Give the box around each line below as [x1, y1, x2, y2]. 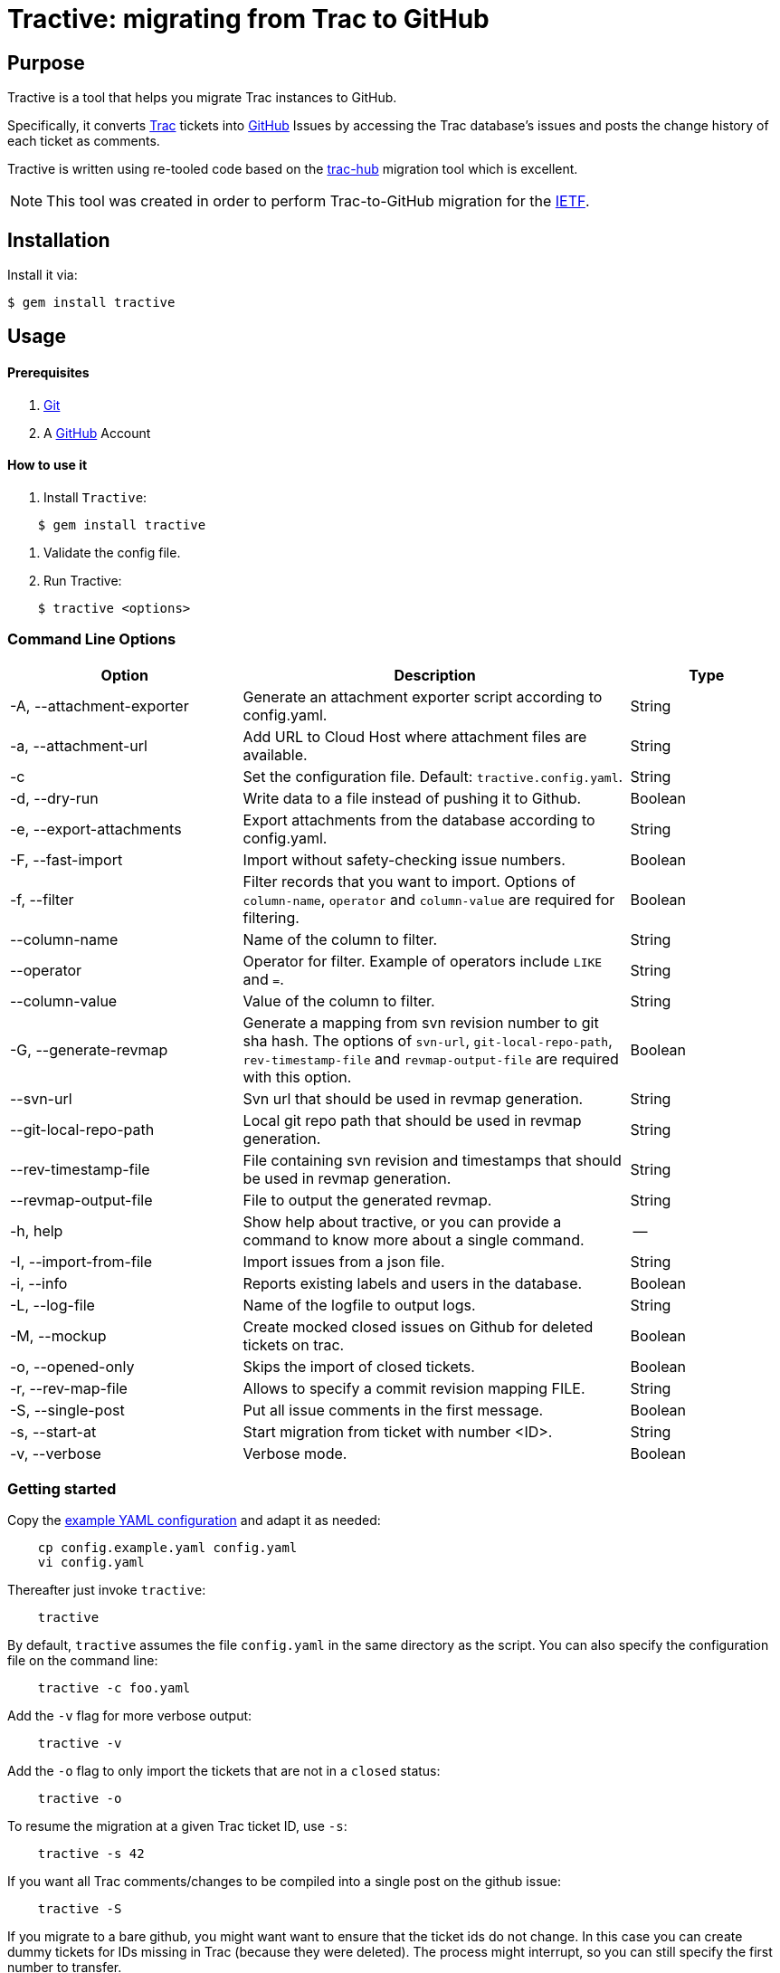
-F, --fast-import [10, 850, 123, 869]
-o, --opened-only [10, 1357, 135, 1376]
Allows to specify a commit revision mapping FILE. [243, 1378, 585, 1397]
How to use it [7, 457, 88, 473]
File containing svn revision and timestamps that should [243, 1150, 622, 1169]
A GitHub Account [43, 424, 151, 441]
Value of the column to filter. [243, 991, 435, 1010]
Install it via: [7, 267, 78, 283]
